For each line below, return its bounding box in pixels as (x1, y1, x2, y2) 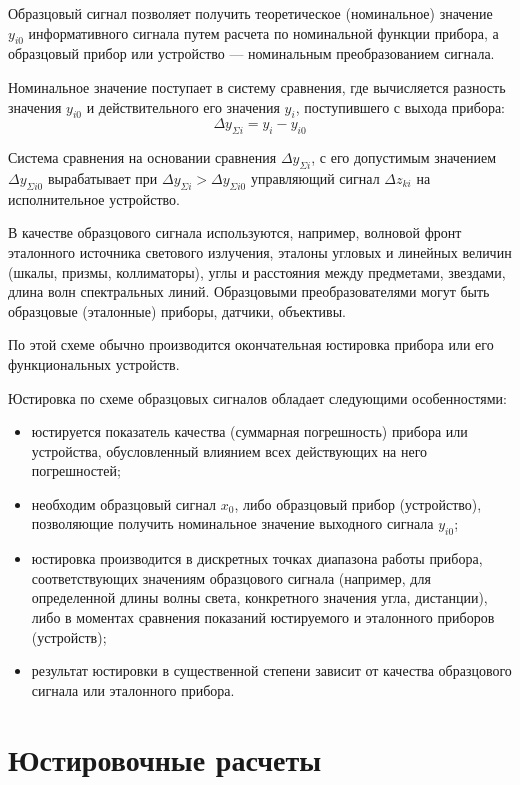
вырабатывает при (47, 167, 158, 188)
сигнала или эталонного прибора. (31, 679, 235, 700)
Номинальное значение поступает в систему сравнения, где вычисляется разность (8, 76, 506, 97)
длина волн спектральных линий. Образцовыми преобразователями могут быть (8, 281, 490, 302)
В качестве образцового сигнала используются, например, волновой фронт (8, 222, 462, 243)
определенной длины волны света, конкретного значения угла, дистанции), (31, 587, 488, 608)
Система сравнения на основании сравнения (8, 147, 277, 168)
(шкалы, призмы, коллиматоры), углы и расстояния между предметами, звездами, (8, 261, 506, 282)
